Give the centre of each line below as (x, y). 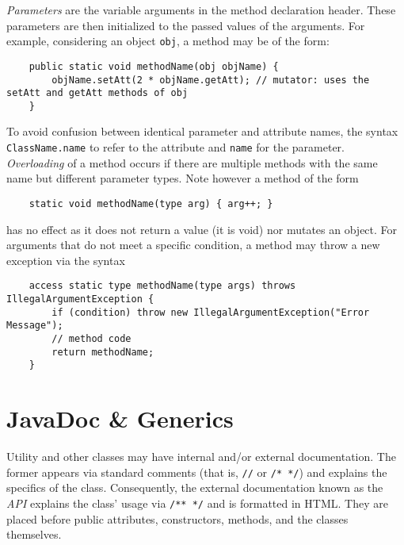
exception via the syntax (66, 260)
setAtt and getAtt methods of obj (97, 93)
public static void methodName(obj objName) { (154, 66)
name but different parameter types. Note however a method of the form (183, 178)
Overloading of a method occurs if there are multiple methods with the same (192, 162)
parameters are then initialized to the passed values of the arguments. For (186, 25)
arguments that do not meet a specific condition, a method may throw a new (193, 245)
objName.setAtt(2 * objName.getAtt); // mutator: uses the (211, 80)
